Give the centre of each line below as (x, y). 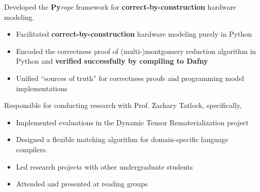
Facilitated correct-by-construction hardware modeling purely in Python (134, 34)
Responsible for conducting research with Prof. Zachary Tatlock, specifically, (123, 105)
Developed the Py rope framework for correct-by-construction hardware (120, 7)
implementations (42, 88)
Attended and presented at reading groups (82, 184)
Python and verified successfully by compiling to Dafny (112, 61)
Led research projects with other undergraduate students (104, 166)
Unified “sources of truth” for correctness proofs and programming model (130, 78)
